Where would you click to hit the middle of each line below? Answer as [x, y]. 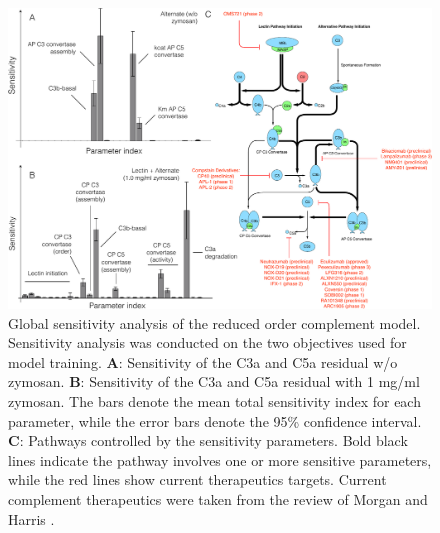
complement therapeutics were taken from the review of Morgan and [218, 498]
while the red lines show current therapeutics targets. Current [197, 479]
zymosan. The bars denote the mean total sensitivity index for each [214, 400]
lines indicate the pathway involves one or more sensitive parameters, [220, 459]
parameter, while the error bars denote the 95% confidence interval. [215, 420]
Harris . [31, 518]
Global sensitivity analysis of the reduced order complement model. [214, 322]
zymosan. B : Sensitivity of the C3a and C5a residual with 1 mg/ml [214, 381]
